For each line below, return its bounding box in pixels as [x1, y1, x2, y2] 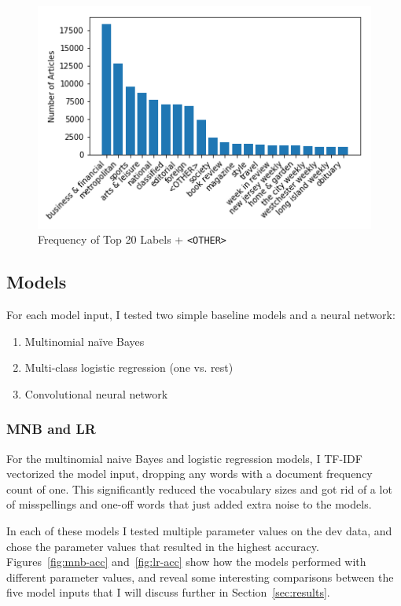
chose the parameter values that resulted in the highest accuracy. [6, 538, 319, 554]
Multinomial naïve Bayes [24, 332, 145, 349]
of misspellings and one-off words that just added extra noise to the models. [6, 496, 372, 512]
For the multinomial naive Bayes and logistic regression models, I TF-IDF [6, 450, 362, 466]
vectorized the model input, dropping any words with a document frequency [6, 465, 373, 482]
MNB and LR [6, 419, 96, 439]
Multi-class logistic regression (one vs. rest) [24, 359, 234, 376]
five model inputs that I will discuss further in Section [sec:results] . [6, 584, 330, 600]
